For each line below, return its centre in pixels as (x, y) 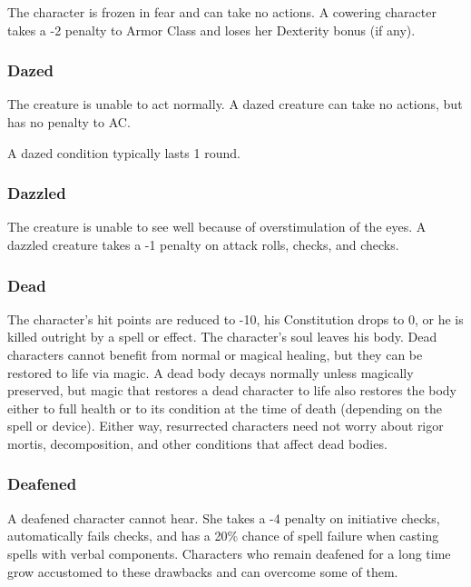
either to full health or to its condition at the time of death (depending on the (225, 408)
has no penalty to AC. (69, 122)
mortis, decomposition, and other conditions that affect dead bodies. (197, 443)
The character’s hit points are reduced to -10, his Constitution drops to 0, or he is (235, 318)
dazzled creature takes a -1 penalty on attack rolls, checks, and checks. (203, 244)
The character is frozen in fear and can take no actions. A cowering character (222, 12)
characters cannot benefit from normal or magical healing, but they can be (215, 354)
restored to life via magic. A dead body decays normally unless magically (211, 372)
